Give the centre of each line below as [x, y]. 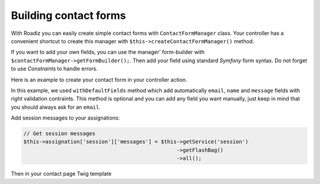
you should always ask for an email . [56, 107]
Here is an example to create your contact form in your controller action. [99, 79]
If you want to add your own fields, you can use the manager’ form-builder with [108, 52]
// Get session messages [60, 134]
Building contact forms [68, 15]
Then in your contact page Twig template [61, 174]
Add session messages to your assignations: [65, 118]
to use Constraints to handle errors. [54, 69]
